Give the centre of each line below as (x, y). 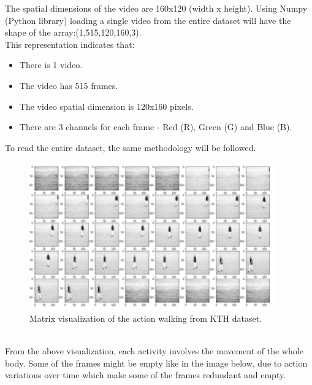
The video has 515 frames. (69, 85)
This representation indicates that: (70, 44)
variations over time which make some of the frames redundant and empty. (146, 375)
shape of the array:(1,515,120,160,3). (73, 32)
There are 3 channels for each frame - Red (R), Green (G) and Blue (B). (156, 127)
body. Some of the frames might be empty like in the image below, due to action (156, 363)
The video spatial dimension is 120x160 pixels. (106, 106)
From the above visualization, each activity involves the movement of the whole (154, 351)
